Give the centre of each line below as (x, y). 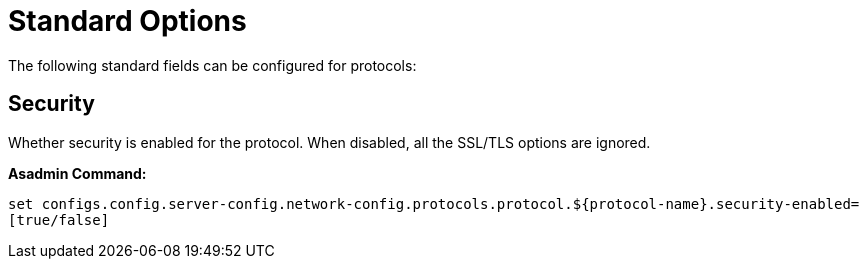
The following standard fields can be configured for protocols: (212, 65)
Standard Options (127, 21)
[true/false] (59, 219)
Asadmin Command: (77, 173)
